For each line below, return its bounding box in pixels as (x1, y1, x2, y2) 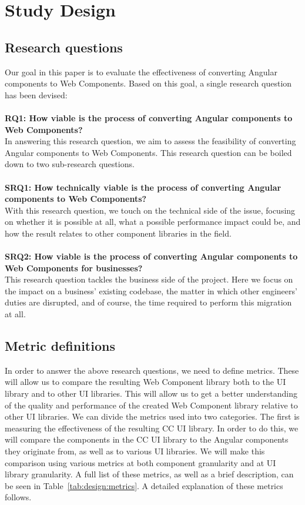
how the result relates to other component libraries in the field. (5, 227, 232, 239)
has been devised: (5, 88, 68, 101)
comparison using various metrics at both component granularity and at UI (5, 456, 276, 469)
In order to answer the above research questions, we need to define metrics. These (5, 364, 299, 376)
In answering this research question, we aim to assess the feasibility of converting (5, 135, 296, 147)
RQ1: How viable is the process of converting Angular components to (5, 111, 293, 124)
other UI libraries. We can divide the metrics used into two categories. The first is (5, 410, 300, 423)
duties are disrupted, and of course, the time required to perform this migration (5, 296, 292, 308)
